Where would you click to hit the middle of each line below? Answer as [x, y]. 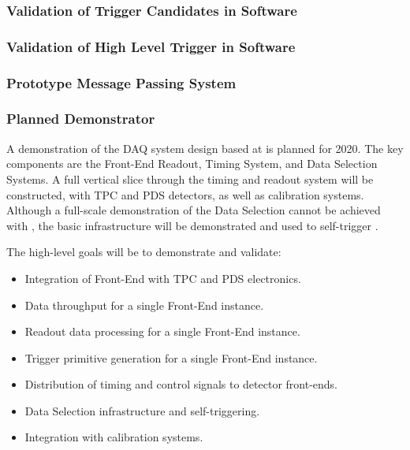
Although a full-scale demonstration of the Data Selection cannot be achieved [194, 210]
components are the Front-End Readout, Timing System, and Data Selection [192, 164]
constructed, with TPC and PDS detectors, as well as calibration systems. [185, 194]
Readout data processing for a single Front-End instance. [162, 331]
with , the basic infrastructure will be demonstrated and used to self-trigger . [192, 225]
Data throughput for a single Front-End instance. [144, 305]
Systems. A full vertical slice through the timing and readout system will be [190, 179]
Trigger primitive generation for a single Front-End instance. [171, 357]
